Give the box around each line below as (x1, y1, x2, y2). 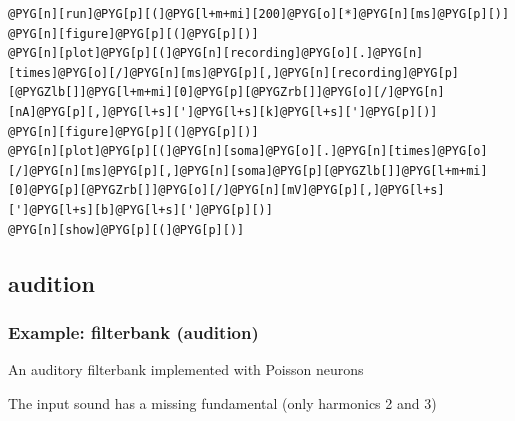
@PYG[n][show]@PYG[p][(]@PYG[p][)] (8, 222, 245, 237)
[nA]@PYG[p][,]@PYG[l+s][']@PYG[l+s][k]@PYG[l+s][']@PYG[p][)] (8, 104, 438, 119)
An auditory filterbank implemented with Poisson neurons (8, 359, 364, 380)
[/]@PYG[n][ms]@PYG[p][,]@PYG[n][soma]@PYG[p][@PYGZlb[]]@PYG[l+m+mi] (8, 163, 488, 178)
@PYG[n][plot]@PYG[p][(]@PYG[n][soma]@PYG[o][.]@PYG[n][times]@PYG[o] (8, 144, 488, 159)
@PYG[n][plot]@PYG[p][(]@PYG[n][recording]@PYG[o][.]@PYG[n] (8, 46, 424, 61)
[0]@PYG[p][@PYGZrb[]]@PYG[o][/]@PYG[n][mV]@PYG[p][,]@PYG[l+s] (8, 183, 445, 198)
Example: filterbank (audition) (8, 319, 259, 344)
